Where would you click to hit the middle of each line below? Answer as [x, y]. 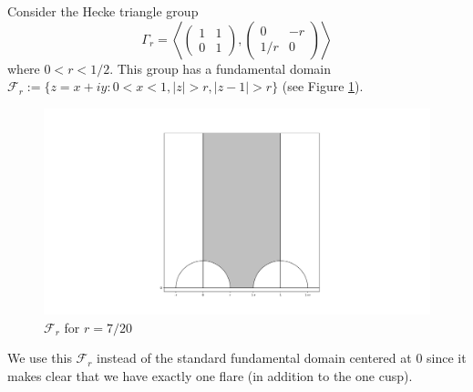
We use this [40, 358]
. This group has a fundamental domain [221, 68]
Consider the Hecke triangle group [103, 11]
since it [447, 358]
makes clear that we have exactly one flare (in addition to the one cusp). [210, 376]
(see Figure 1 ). [323, 86]
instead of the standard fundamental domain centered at [254, 358]
